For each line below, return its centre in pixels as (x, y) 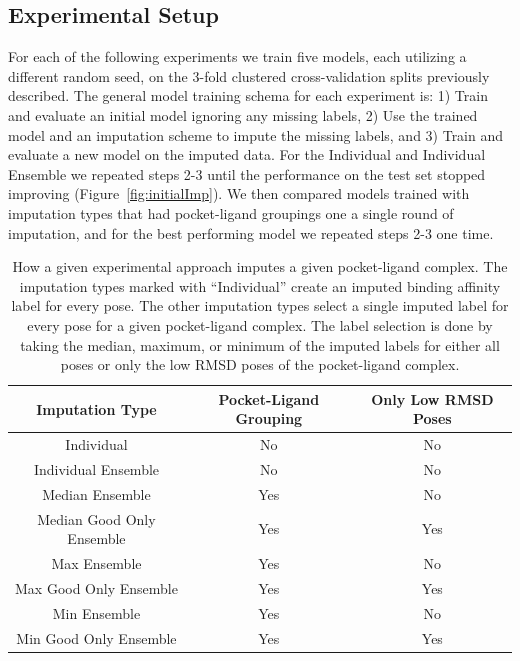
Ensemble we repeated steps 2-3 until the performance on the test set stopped (247, 173)
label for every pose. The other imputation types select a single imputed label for (260, 305)
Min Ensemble (96, 612)
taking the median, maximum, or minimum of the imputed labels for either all (260, 344)
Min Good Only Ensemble (96, 637)
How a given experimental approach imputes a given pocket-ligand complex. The (260, 266)
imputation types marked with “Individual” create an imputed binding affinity (260, 285)
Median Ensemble (96, 493)
